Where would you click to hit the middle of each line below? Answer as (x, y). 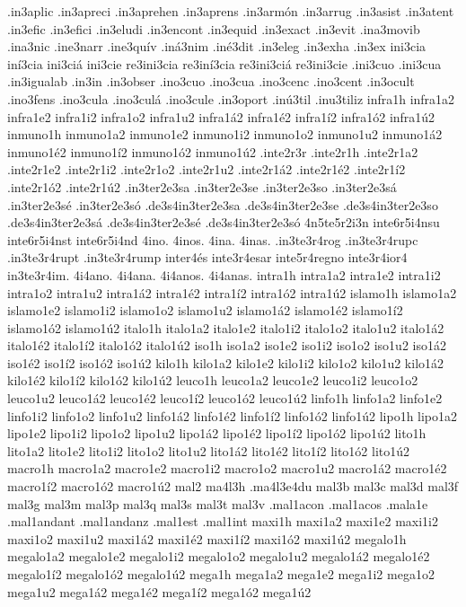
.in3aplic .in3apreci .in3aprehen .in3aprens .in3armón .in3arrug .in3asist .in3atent (231, 11)
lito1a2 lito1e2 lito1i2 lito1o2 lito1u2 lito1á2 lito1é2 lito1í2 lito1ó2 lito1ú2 (209, 450)
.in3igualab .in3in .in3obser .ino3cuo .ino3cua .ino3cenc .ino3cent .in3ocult (211, 81)
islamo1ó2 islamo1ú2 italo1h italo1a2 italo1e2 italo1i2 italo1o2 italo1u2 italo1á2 (226, 327)
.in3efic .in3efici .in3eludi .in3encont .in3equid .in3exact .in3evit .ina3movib (214, 28)
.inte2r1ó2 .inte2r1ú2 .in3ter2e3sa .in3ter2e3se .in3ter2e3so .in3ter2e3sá (202, 186)
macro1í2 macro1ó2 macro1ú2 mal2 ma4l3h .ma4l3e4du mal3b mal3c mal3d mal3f (233, 486)
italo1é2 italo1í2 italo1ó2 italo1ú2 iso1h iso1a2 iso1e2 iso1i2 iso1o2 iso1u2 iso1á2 (227, 345)
